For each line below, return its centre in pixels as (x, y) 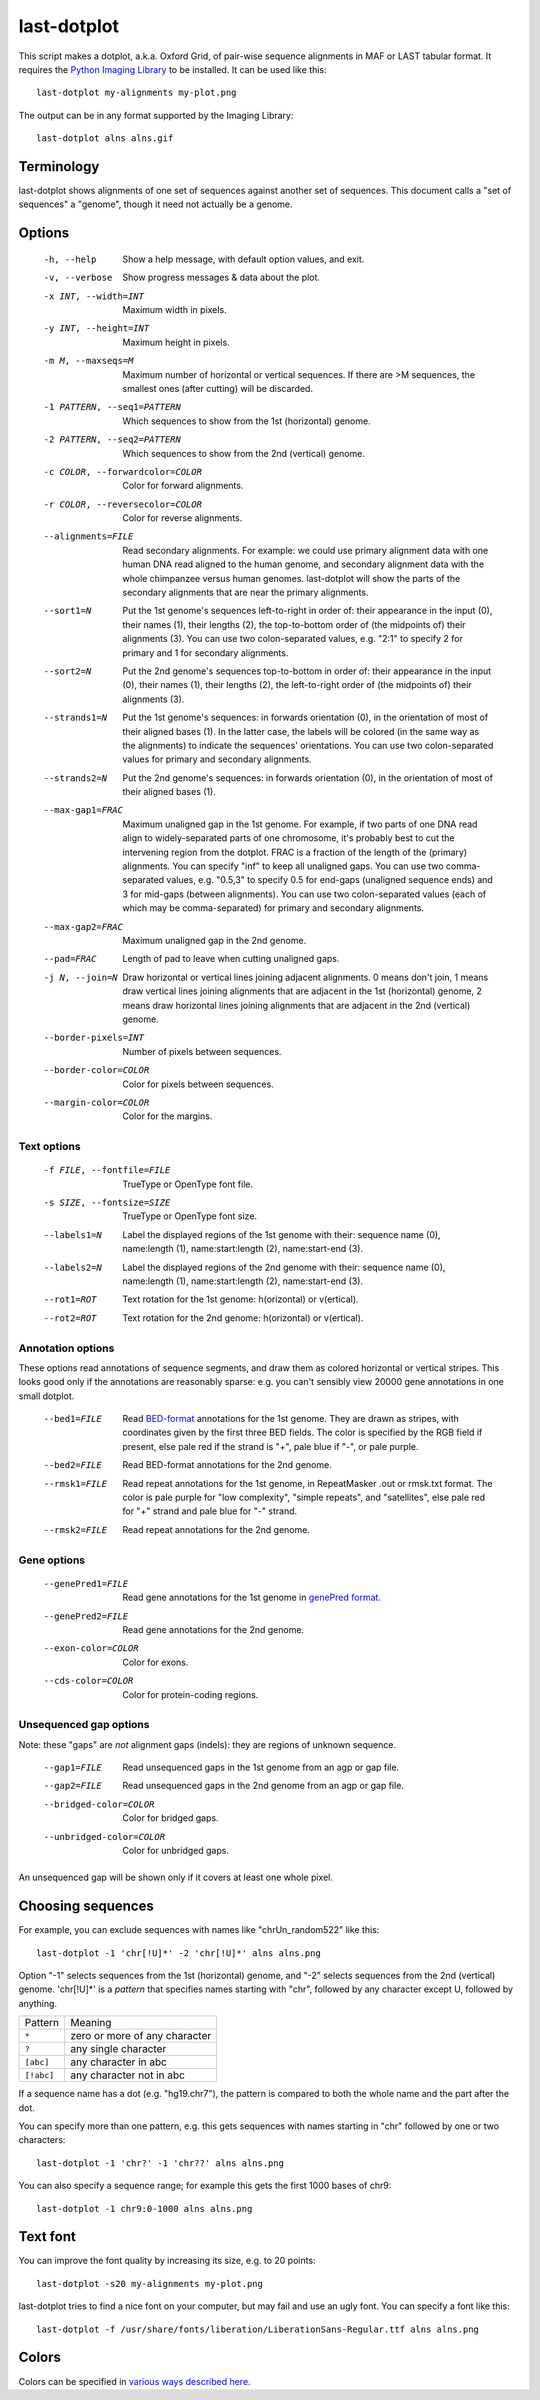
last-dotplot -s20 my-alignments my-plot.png (150, 2283)
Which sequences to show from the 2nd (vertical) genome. (243, 453)
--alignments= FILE (88, 536)
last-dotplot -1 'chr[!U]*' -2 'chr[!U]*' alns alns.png (179, 1953)
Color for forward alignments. (183, 486)
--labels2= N (72, 1267)
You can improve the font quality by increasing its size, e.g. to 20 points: (167, 2261)
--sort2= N (67, 671)
